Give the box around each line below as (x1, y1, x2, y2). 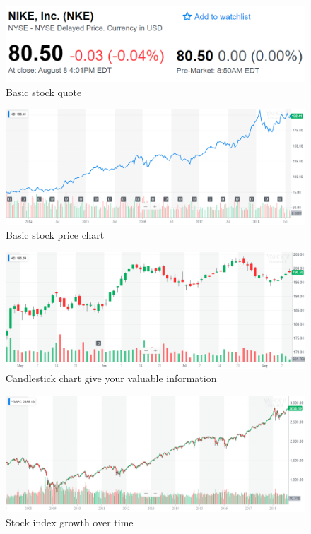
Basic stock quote (6, 84, 82, 99)
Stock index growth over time (6, 514, 134, 529)
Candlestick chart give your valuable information (6, 371, 217, 386)
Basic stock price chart (6, 227, 105, 242)
